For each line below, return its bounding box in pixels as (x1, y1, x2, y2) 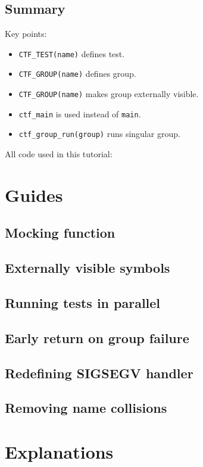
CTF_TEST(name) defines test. (18, 47, 125, 60)
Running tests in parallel (5, 294, 161, 312)
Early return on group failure (5, 328, 189, 347)
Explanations (5, 439, 114, 463)
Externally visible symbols (5, 259, 170, 277)
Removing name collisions (5, 398, 167, 417)
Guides (5, 182, 63, 207)
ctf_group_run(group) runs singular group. (18, 127, 180, 140)
